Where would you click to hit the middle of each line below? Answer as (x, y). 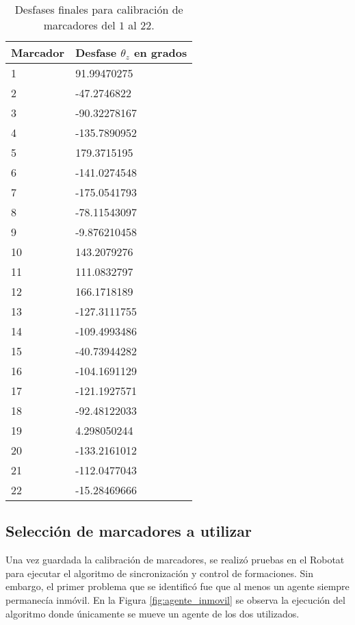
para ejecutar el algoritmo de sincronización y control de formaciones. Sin (159, 573)
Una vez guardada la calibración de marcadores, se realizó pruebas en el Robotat (175, 560)
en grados (161, 52)
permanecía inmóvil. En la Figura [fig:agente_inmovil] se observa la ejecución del (175, 599)
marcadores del (79, 25)
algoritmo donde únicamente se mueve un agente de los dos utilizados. (153, 613)
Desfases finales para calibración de (99, 9)
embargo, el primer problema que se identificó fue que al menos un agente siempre (177, 586)
